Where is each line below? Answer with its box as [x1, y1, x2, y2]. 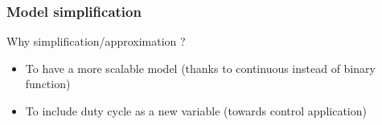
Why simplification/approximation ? [6, 33, 186, 50]
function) [25, 75, 71, 92]
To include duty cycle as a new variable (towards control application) [25, 103, 367, 119]
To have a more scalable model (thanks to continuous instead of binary [25, 59, 376, 76]
